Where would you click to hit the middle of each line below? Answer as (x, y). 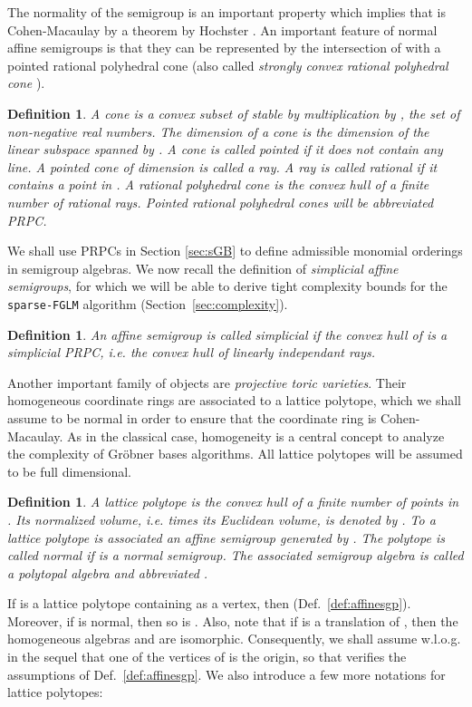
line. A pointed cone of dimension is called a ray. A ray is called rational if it (222, 166)
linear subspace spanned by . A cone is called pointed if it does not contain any (225, 149)
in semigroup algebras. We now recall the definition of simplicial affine (203, 268)
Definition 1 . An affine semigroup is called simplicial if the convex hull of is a (227, 334)
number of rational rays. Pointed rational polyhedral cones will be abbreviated (221, 202)
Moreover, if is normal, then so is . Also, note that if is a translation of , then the (233, 620)
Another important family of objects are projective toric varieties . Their (207, 382)
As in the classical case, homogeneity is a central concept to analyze (256, 436)
